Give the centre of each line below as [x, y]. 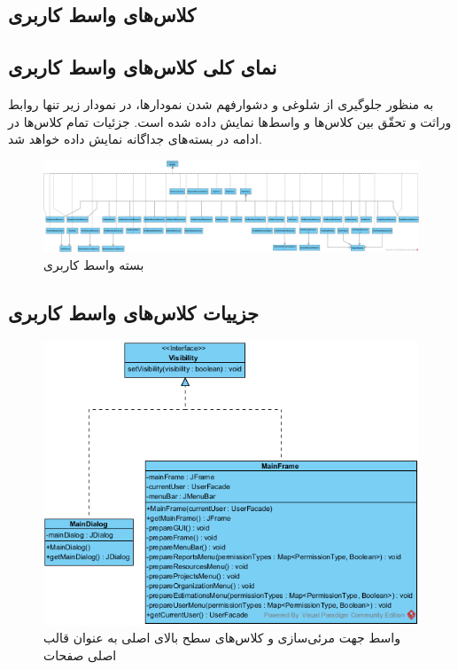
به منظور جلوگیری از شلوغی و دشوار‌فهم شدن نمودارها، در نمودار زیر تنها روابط [221, 103]
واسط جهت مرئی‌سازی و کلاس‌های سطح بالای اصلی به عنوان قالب [222, 638]
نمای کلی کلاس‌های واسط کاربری [143, 67]
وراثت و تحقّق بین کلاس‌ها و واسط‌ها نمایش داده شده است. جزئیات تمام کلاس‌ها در [230, 121]
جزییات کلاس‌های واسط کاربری [134, 312]
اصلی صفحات [80, 655]
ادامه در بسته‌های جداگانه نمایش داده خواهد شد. [135, 139]
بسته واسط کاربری [94, 264]
